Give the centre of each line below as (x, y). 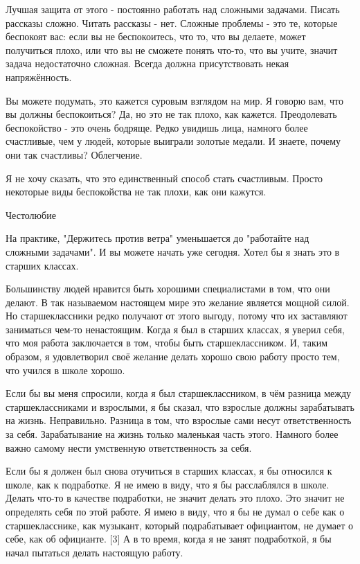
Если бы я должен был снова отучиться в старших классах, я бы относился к (169, 471)
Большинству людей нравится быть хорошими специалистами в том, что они (168, 289)
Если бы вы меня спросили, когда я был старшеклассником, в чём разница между (179, 393)
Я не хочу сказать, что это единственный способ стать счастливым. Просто (164, 178)
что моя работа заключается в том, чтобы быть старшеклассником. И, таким (167, 343)
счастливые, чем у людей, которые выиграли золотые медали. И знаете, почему (173, 141)
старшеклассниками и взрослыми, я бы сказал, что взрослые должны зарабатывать (180, 406)
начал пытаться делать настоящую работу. (94, 552)
